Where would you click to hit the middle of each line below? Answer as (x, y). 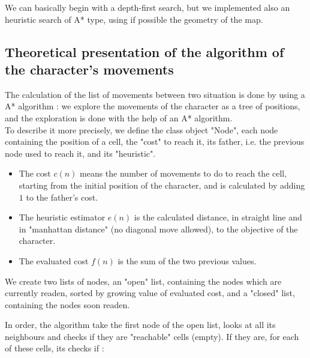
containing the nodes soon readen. (67, 304)
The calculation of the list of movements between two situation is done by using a (155, 94)
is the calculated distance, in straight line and (218, 217)
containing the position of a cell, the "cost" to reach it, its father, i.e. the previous (155, 141)
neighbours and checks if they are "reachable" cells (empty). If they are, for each (152, 336)
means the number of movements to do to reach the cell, (183, 173)
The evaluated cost (54, 260)
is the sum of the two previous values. (187, 260)
